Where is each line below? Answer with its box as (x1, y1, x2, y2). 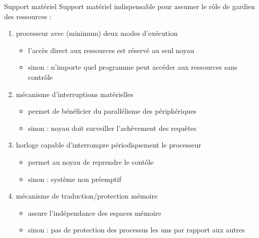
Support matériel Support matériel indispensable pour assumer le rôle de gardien (4, 1, 255, 11)
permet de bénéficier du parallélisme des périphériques (28, 106, 197, 116)
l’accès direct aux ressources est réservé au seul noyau (28, 44, 194, 55)
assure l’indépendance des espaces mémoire (28, 207, 161, 218)
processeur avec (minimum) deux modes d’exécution (16, 28, 178, 38)
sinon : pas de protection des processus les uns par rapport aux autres (28, 224, 245, 235)
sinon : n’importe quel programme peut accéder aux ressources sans (28, 62, 238, 72)
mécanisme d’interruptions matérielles (16, 88, 134, 99)
